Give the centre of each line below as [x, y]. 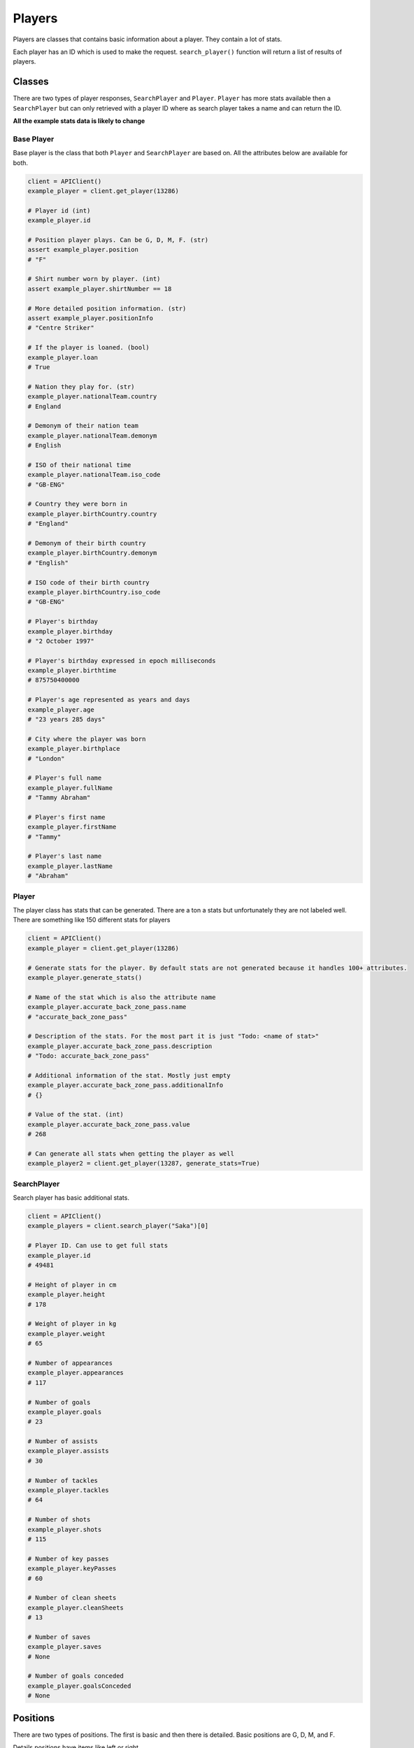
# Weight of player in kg [72, 1324]
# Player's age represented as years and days [109, 700]
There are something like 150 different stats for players [92, 920]
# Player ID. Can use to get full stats [98, 1246]
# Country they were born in [78, 504]
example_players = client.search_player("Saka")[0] [118, 1226]
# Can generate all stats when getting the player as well [131, 1153]
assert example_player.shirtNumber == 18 [100, 289]
